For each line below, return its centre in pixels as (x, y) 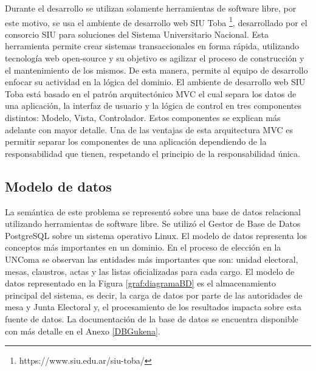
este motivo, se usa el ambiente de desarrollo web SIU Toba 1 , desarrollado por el (156, 21)
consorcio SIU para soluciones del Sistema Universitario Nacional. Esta (137, 34)
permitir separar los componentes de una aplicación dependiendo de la (136, 141)
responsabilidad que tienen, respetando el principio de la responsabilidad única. (153, 153)
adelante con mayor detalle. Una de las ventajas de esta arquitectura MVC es (149, 129)
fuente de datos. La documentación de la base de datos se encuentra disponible (152, 318)
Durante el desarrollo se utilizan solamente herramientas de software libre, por (151, 8)
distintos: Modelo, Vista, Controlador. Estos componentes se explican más (143, 117)
